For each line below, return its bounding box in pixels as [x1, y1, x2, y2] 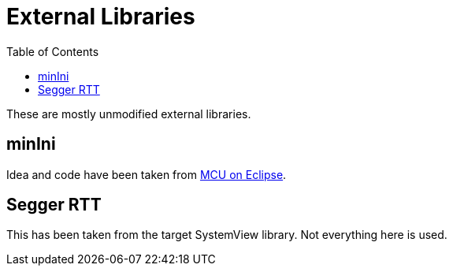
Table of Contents [6, 44, 99, 58]
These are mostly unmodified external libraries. [6, 106, 251, 121]
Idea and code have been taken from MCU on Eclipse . [6, 167, 287, 181]
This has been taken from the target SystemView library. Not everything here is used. [6, 228, 447, 242]
